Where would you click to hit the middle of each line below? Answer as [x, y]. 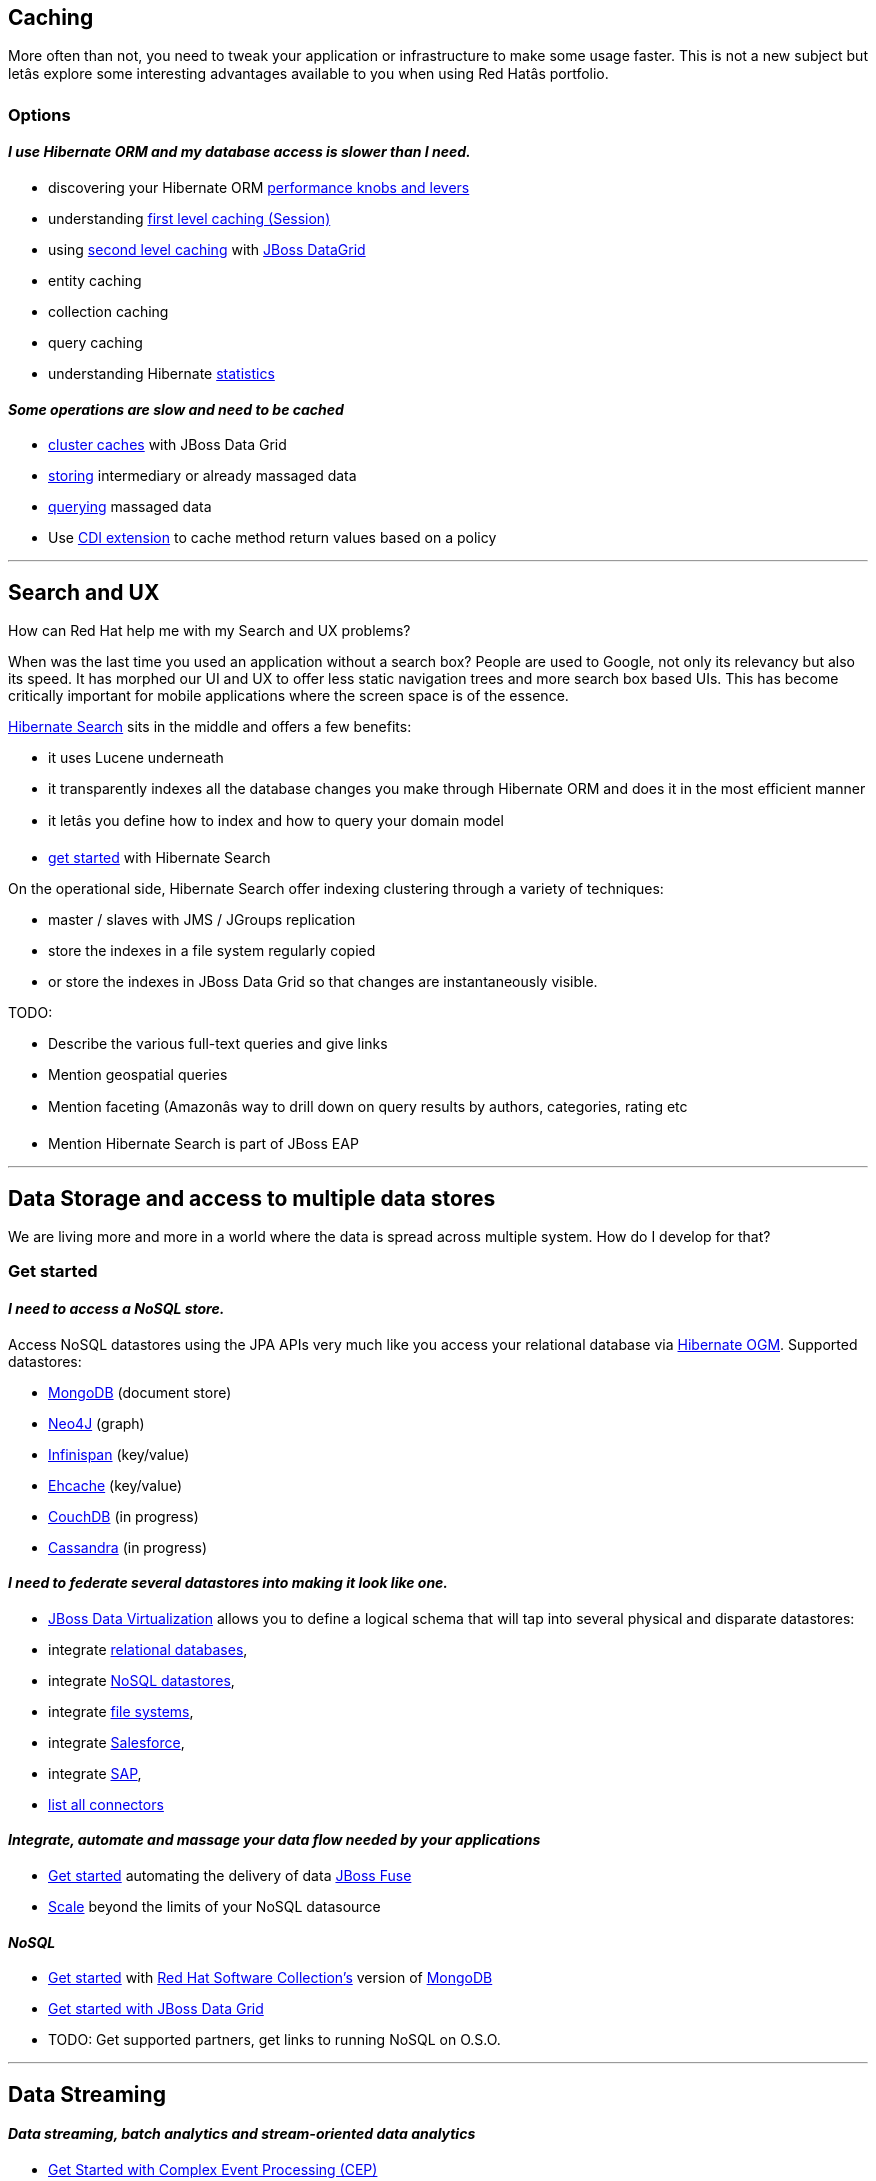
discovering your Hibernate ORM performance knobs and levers [259, 188]
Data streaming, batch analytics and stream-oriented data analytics [242, 2134]
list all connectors [106, 1804]
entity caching [95, 281]
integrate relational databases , [148, 1649]
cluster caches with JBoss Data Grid [167, 445]
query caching [95, 343]
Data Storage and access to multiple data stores [252, 1198]
